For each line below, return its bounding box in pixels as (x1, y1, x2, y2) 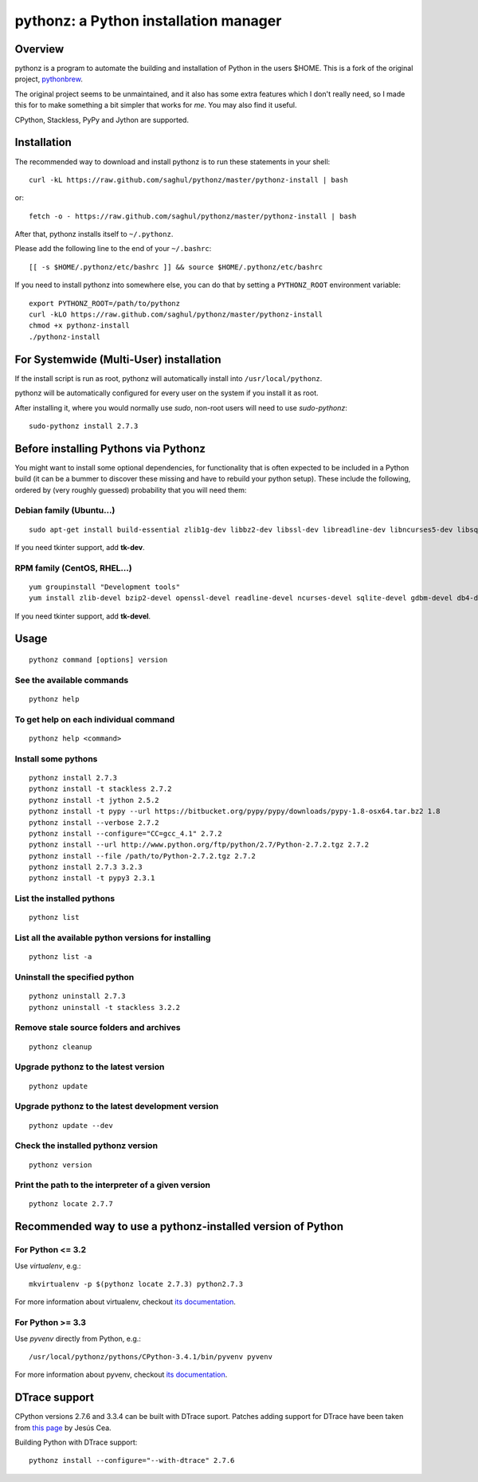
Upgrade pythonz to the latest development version (14, 1101, 219, 1112)
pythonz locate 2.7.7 (29, 1200, 113, 1209)
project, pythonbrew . (14, 74, 83, 84)
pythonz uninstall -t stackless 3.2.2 (29, 1003, 181, 1012)
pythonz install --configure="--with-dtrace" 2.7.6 (29, 1456, 235, 1465)
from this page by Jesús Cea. (14, 1423, 112, 1433)
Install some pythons (14, 753, 98, 765)
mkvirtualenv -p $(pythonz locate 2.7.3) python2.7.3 (29, 1280, 243, 1289)
